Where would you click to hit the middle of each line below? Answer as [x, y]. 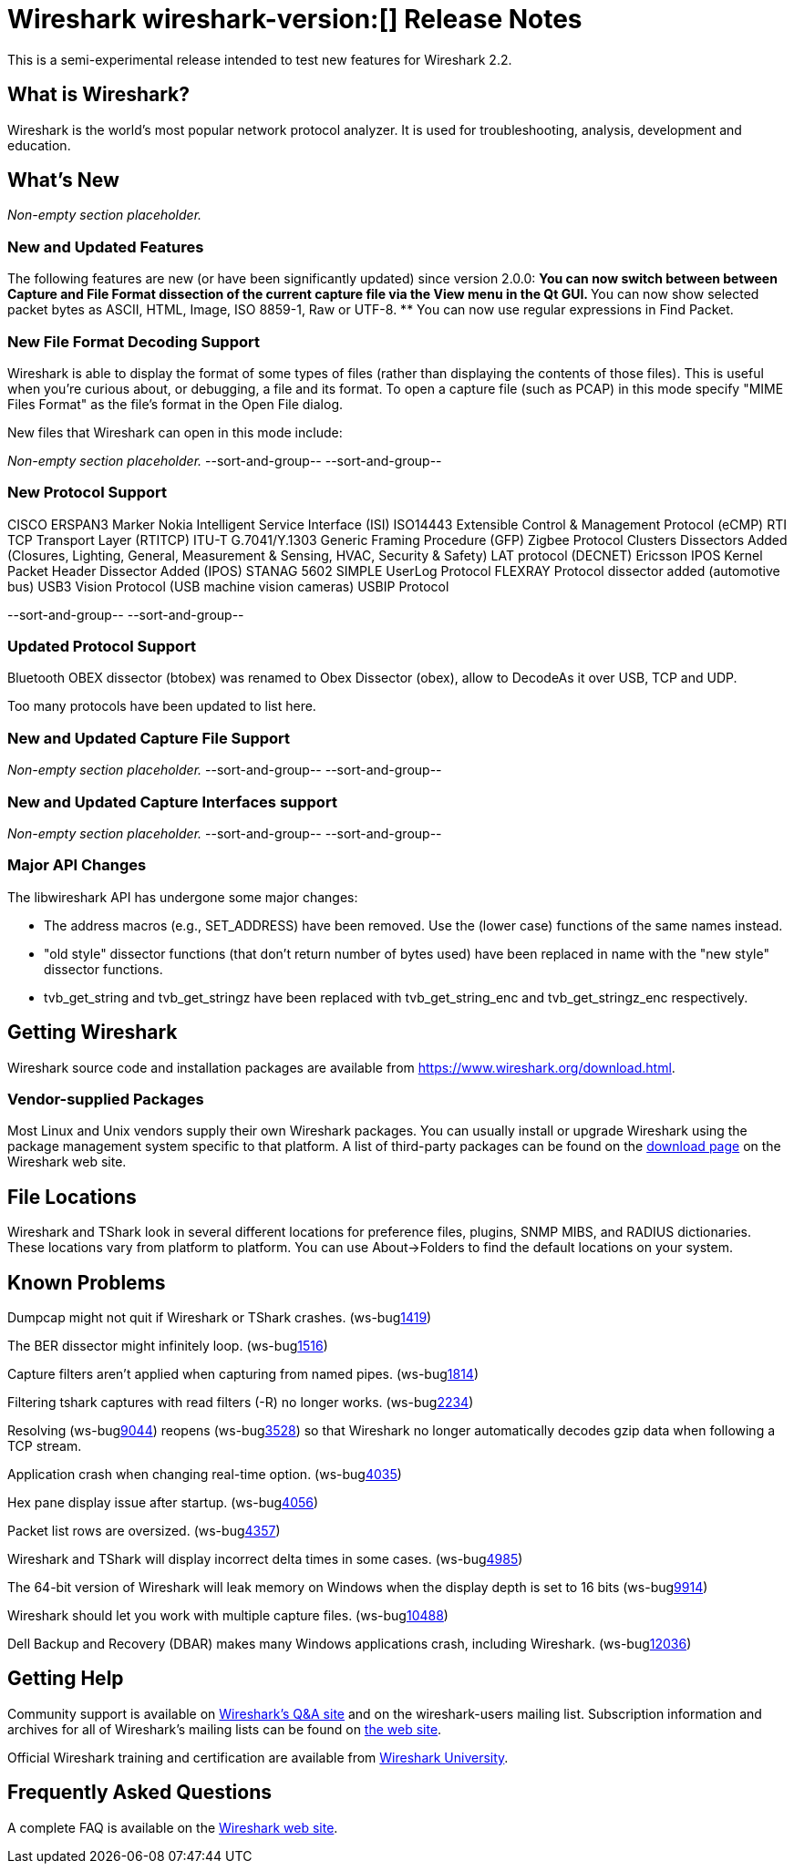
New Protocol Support [88, 493]
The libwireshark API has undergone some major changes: [183, 897]
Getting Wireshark [93, 1033]
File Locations [72, 1197]
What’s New [63, 180]
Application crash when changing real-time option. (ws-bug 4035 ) [205, 1474]
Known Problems [87, 1282]
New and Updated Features [106, 247]
